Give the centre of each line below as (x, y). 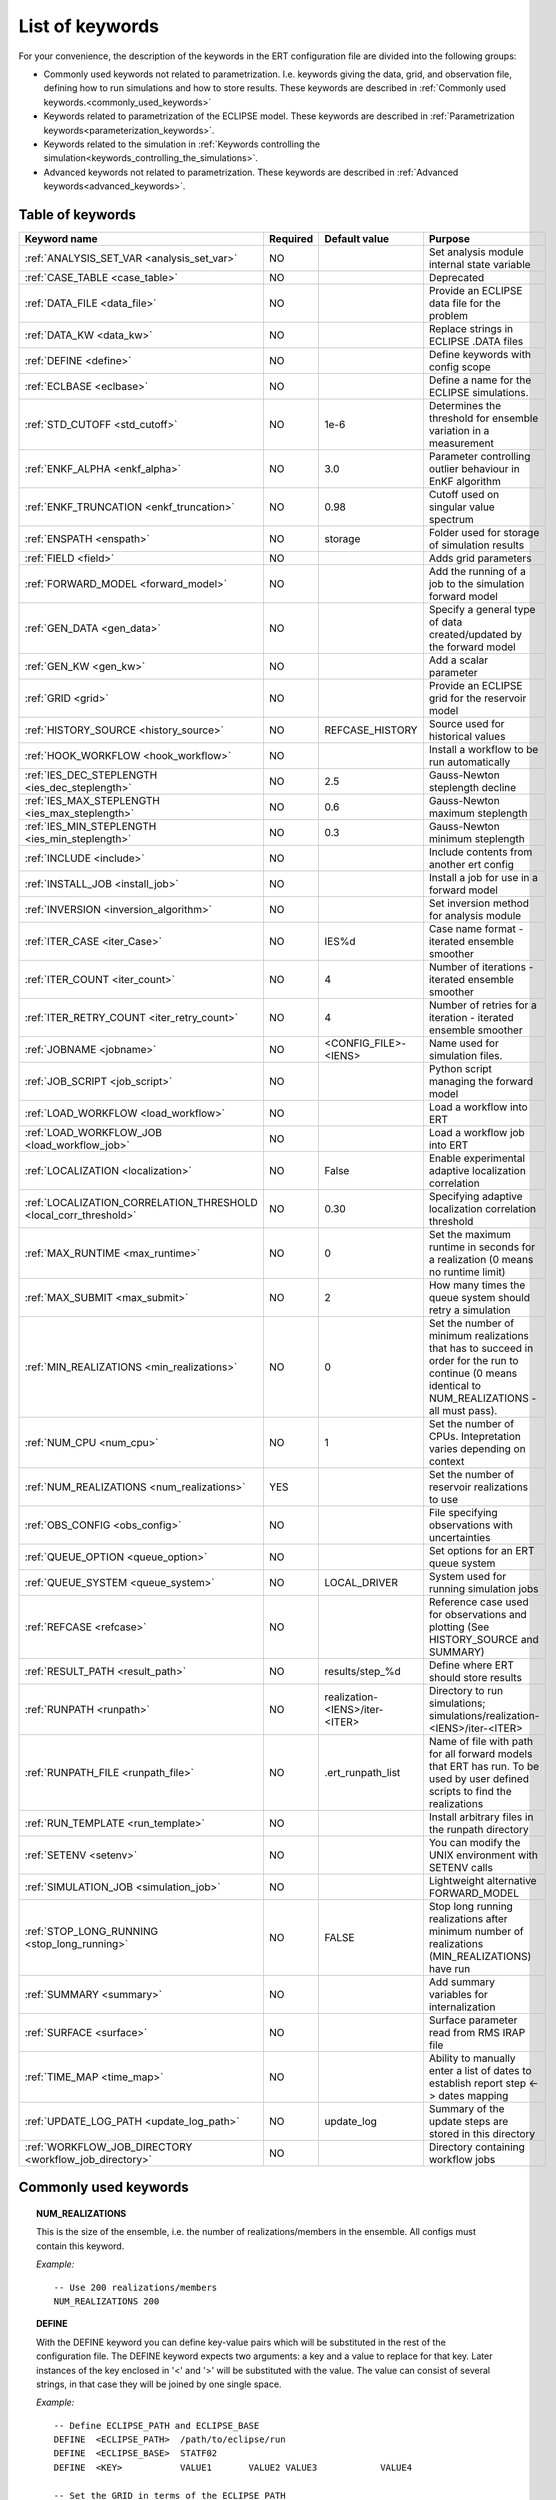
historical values (467, 736)
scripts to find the (470, 1791)
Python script (460, 1068)
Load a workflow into (478, 1107)
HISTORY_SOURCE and (483, 1639)
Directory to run (466, 1690)
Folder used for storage (484, 532)
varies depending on (477, 1448)
